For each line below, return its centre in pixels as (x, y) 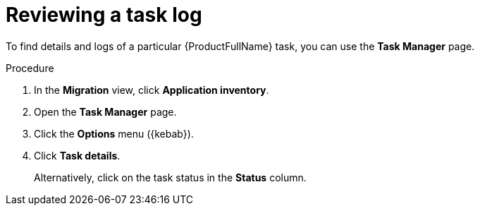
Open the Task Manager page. (105, 111)
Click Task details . (77, 155)
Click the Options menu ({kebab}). (114, 133)
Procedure (30, 68)
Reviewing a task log (104, 15)
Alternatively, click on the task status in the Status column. (170, 177)
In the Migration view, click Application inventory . (152, 90)
